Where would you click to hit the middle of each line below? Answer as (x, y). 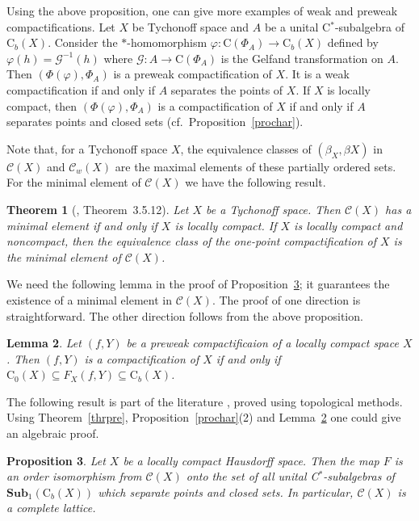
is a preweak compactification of (193, 74)
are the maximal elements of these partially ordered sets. (256, 166)
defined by (353, 42)
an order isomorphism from (74, 476)
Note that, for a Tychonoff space (87, 148)
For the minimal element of (74, 182)
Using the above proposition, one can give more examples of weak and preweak (202, 11)
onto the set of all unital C (252, 476)
